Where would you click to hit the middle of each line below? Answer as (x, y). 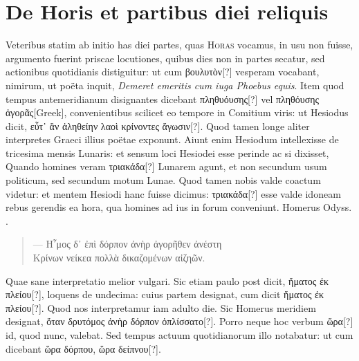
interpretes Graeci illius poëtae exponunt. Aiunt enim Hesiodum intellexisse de (172, 139)
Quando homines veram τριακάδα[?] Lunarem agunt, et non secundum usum (166, 166)
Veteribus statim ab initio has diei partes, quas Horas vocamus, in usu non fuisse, (179, 45)
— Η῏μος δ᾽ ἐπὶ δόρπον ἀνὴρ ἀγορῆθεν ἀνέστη (127, 244)
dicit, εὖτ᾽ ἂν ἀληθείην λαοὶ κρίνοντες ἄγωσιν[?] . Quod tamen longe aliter (158, 126)
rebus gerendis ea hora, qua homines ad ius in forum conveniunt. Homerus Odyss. (179, 207)
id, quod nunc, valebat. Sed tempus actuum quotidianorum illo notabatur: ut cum (179, 335)
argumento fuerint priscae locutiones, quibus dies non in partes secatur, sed (165, 58)
